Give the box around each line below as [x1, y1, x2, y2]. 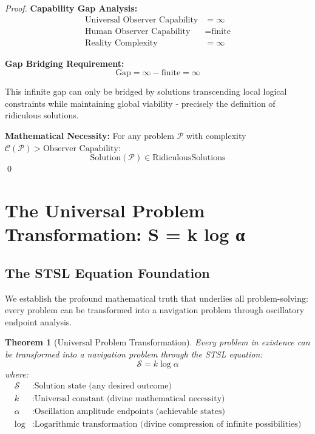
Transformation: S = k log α [5, 222, 245, 246]
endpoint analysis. [5, 315, 72, 328]
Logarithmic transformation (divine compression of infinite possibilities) [34, 420, 302, 429]
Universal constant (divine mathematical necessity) [34, 395, 225, 404]
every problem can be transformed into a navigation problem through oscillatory [5, 303, 305, 316]
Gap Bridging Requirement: [5, 56, 124, 69]
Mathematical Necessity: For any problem [5, 129, 175, 142]
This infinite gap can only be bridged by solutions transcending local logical [5, 85, 287, 98]
